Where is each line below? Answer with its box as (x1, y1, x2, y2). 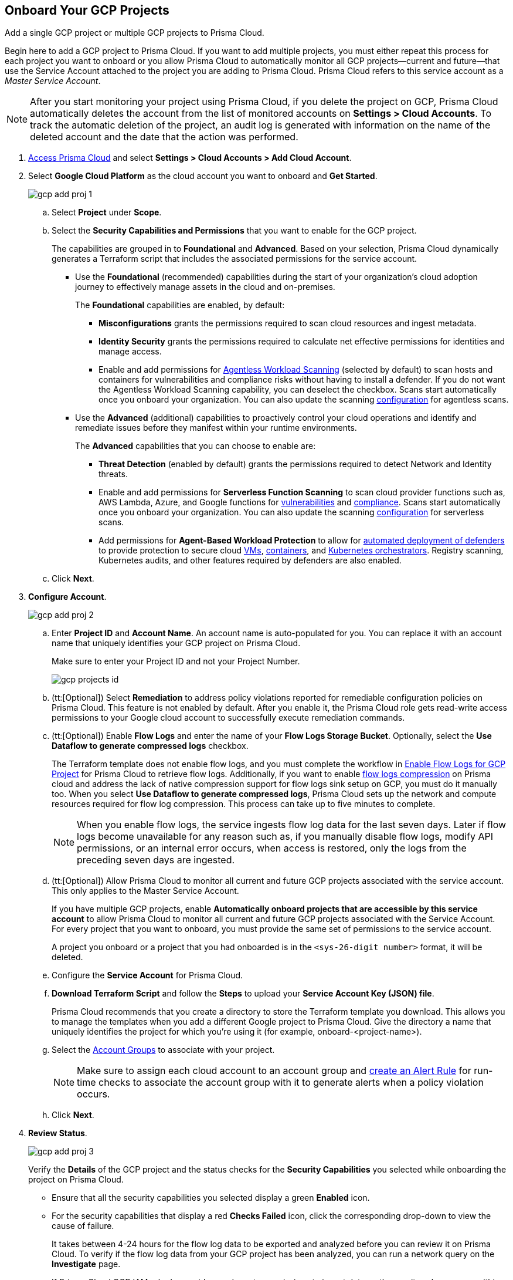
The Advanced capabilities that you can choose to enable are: (75, 441, 316, 451)
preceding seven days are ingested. (77, 854, 235, 866)
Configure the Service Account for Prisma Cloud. (52, 970, 243, 981)
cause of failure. (52, 1221, 114, 1231)
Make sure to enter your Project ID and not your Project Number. (52, 656, 300, 667)
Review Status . (28, 1128, 87, 1139)
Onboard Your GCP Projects (5, 3, 169, 18)
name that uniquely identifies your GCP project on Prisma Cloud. (52, 638, 301, 649)
